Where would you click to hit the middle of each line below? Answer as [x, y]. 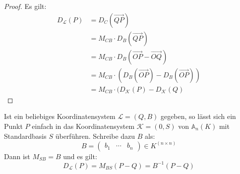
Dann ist [17, 156]
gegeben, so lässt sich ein [198, 116]
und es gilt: [80, 156]
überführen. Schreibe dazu [95, 136]
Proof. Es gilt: [25, 6]
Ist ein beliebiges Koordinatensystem [60, 116]
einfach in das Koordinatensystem [83, 126]
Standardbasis [25, 136]
